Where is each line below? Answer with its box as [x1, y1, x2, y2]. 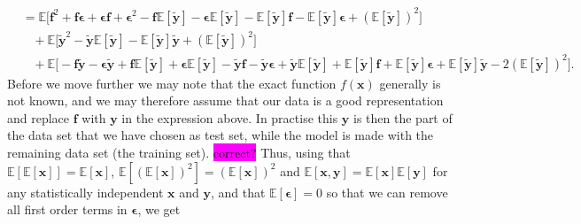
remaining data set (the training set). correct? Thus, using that [7, 143, 351, 161]
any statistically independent [7, 182, 164, 201]
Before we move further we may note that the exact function [7, 73, 337, 92]
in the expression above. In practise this [121, 108, 338, 127]
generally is [379, 73, 441, 92]
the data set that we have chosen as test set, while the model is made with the [7, 126, 434, 144]
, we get [137, 200, 181, 219]
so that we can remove [326, 182, 448, 201]
